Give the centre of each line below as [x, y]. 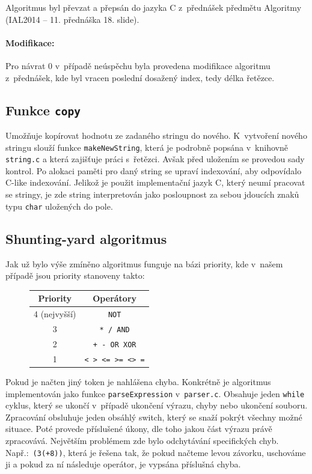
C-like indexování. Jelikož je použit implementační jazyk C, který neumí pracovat [155, 182]
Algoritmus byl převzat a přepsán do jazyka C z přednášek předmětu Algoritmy [154, 7]
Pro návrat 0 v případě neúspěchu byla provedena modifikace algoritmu [138, 65]
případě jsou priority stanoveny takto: [75, 275]
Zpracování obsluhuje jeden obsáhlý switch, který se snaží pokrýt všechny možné [154, 417]
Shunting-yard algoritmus [86, 238]
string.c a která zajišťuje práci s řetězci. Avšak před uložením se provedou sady [155, 159]
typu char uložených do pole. [59, 206]
